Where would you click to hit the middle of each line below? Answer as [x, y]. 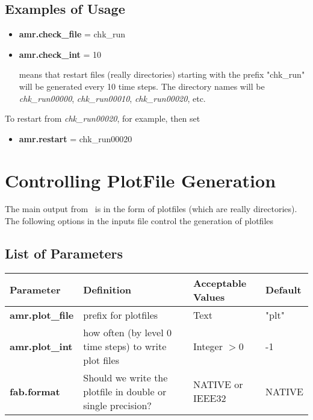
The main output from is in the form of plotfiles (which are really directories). [151, 209]
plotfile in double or [125, 391]
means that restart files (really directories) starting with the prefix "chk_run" [162, 74]
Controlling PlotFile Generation [141, 180]
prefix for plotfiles [121, 315]
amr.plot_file [42, 315]
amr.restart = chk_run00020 [76, 138]
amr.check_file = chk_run [72, 34]
